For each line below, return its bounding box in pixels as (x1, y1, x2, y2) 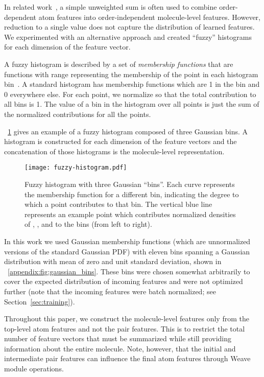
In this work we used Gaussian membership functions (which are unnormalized (4, 235, 251, 246)
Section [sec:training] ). (4, 296, 75, 307)
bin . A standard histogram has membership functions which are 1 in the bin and (4, 79, 260, 89)
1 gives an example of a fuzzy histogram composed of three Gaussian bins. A (8, 126, 248, 136)
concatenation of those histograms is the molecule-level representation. (4, 146, 225, 156)
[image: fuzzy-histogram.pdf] (25, 164, 127, 172)
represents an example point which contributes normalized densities (25, 208, 236, 219)
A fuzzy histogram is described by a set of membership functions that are (4, 58, 233, 69)
